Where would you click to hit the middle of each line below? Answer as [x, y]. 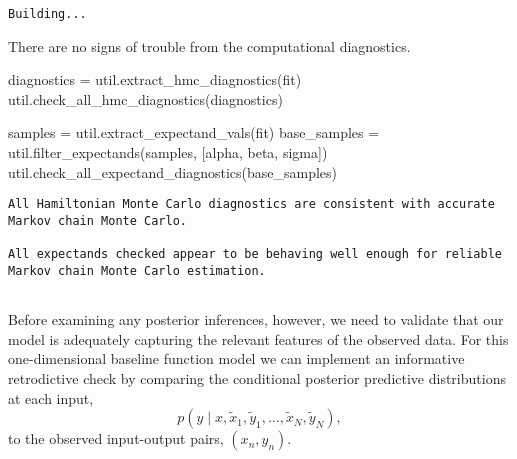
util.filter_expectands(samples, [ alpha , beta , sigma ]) [168, 152]
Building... [47, 14]
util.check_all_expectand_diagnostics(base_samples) [172, 171]
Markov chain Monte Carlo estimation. [137, 270]
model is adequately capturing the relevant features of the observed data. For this [258, 338]
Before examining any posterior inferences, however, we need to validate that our [256, 319]
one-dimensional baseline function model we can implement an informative [236, 358]
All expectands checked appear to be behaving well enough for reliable [255, 254]
